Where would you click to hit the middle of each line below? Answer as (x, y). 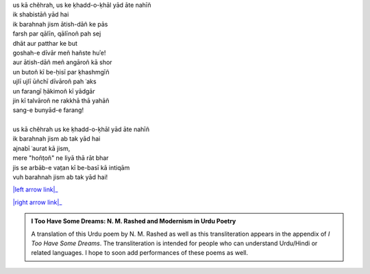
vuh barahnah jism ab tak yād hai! (60, 177)
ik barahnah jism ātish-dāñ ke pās (60, 24)
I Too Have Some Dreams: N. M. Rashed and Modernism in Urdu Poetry (134, 221)
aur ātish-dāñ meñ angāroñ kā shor (62, 62)
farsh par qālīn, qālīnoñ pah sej (57, 33)
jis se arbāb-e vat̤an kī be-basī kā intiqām (71, 167)
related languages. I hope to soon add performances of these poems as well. (139, 253)
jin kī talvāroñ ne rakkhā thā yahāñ (61, 100)
